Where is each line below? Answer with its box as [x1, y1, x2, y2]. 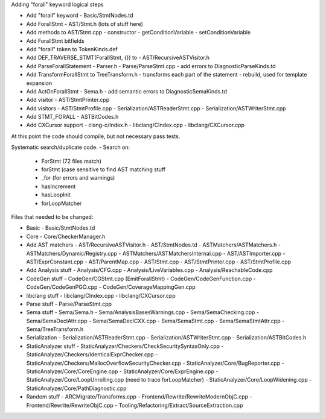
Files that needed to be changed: [11, 213, 94, 220]
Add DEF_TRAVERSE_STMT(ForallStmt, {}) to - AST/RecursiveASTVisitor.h [26, 54, 210, 61]
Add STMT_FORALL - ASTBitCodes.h [26, 113, 119, 121]
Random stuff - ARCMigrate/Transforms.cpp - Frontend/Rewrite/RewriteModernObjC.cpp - [26, 393, 252, 400]
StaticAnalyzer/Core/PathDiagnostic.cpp [26, 385, 127, 392]
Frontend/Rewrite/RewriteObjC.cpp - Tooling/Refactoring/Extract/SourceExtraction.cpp [26, 402, 243, 409]
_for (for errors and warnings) [41, 174, 115, 181]
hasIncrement [41, 183, 76, 190]
